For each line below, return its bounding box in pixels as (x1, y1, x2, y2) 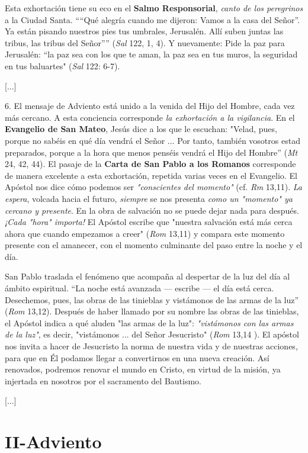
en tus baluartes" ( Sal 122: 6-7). (5, 59, 120, 72)
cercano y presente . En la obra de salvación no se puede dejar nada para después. (5, 204, 299, 216)
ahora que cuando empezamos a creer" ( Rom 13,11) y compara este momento (5, 227, 285, 239)
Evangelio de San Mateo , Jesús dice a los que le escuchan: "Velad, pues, (5, 123, 277, 135)
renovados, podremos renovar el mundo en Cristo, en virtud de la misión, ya (5, 363, 281, 375)
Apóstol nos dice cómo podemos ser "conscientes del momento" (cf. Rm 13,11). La (5, 181, 302, 193)
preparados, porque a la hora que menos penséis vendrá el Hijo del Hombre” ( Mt (5, 146, 298, 158)
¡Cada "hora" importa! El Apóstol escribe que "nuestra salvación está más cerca (5, 216, 293, 228)
